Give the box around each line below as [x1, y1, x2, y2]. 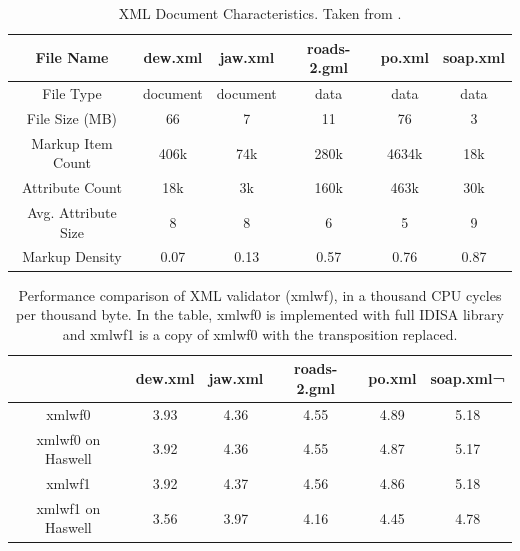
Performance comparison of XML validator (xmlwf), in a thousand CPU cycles [18, 284, 502, 305]
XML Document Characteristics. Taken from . [118, 3, 402, 23]
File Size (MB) [26, 107, 118, 128]
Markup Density [22, 246, 122, 267]
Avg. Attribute [27, 202, 117, 222]
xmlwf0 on [36, 428, 101, 449]
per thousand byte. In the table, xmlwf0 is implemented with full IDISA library [16, 304, 504, 325]
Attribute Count [21, 177, 122, 198]
